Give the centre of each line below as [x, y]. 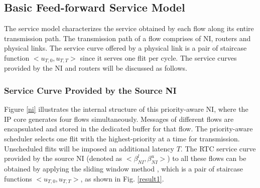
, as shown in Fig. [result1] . [122, 178]
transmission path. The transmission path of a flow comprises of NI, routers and [127, 38]
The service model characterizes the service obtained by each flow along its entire [129, 28]
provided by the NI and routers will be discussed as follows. [96, 68]
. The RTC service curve [218, 148]
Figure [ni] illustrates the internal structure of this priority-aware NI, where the [126, 109]
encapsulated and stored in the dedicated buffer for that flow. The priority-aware [128, 129]
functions [18, 178]
